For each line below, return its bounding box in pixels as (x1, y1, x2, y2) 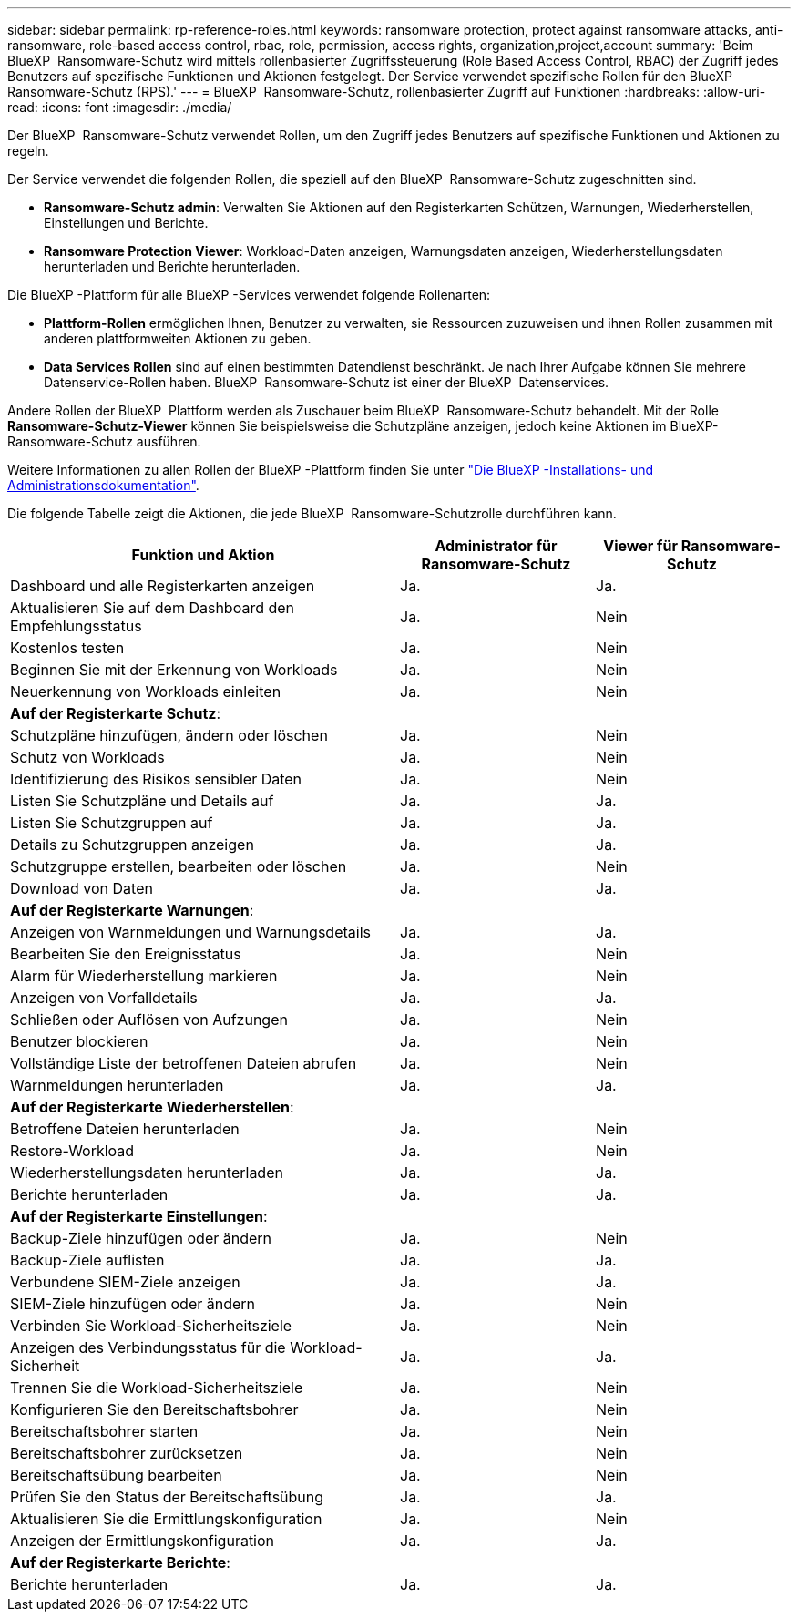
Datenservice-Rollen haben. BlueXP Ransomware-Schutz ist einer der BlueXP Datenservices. (44, 374, 609, 390)
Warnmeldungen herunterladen (10, 1076, 224, 1094)
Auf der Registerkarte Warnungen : (10, 901, 254, 919)
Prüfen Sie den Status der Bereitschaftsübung (10, 1488, 324, 1506)
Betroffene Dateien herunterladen (10, 1120, 240, 1138)
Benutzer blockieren (10, 1032, 148, 1050)
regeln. (7, 143, 49, 159)
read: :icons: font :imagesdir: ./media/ (7, 99, 232, 115)
